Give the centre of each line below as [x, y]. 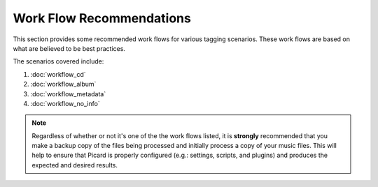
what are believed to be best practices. [69, 48]
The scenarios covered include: [58, 61]
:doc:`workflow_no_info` [65, 103]
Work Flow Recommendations [102, 18]
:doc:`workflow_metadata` [68, 93]
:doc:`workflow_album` [63, 84]
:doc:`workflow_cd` [58, 74]
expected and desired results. [75, 165]
